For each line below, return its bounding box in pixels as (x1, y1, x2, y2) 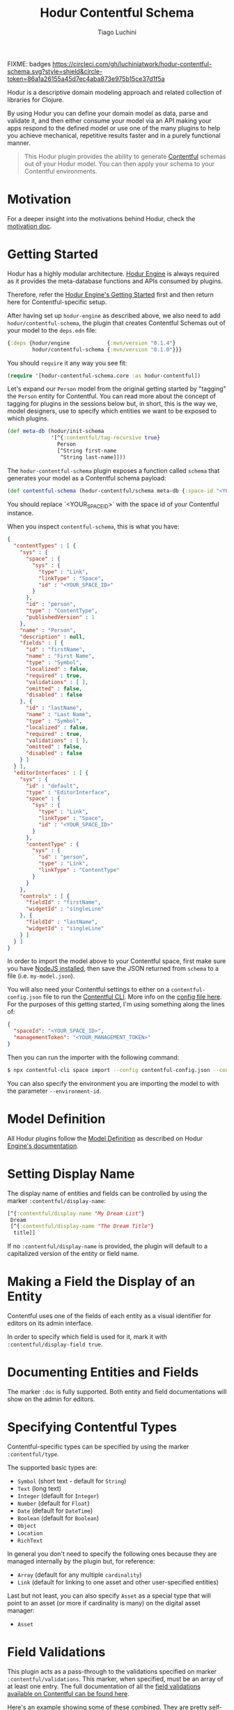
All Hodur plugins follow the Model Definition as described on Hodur (7, 1134, 203, 1142)
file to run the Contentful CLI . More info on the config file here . (42, 992, 222, 1001)
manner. (7, 138, 31, 147)
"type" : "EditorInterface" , (25, 789, 111, 796)
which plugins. (7, 414, 49, 423)
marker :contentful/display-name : (7, 1196, 107, 1204)
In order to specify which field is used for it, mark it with (7, 1333, 167, 1341)
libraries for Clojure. (7, 96, 65, 104)
